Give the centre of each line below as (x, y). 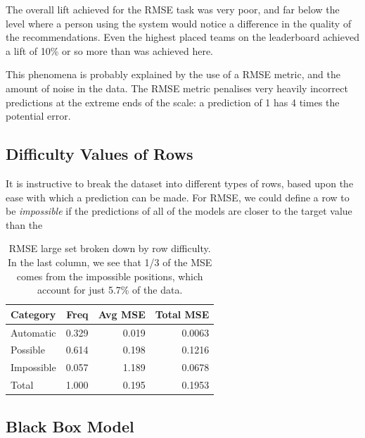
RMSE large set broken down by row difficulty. (110, 248)
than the (24, 224)
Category (33, 314)
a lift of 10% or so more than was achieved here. (110, 50)
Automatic (33, 332)
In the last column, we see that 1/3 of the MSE (110, 262)
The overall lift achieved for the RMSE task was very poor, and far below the (173, 9)
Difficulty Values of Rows (100, 154)
